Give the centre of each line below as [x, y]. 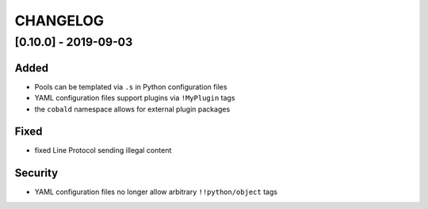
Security [36, 173]
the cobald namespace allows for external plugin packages [132, 109]
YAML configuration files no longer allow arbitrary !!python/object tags [156, 192]
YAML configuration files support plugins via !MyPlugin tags [135, 98]
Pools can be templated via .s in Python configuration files [131, 86]
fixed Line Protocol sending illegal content [103, 150]
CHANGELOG [59, 21]
